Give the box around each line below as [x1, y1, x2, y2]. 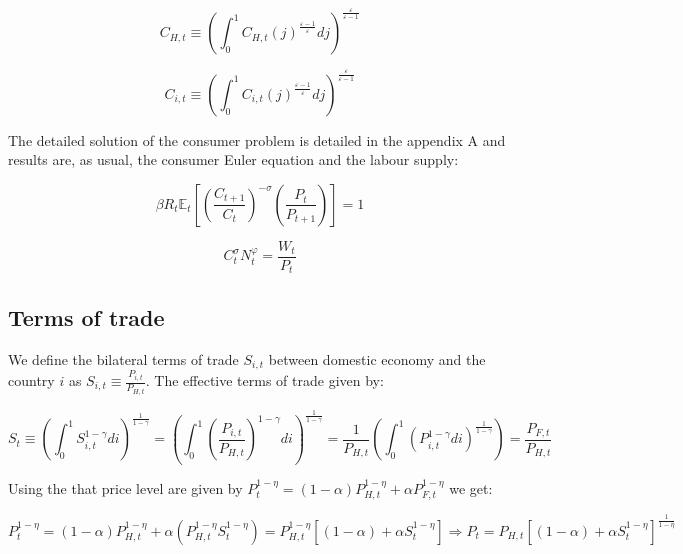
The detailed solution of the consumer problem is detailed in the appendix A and [8, 129, 506, 150]
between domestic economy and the [268, 348, 486, 369]
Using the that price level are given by [8, 477, 243, 498]
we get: [449, 477, 493, 498]
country [8, 370, 55, 391]
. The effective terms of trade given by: [145, 370, 384, 391]
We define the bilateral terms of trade [8, 348, 239, 369]
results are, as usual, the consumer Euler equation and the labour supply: [8, 149, 459, 170]
